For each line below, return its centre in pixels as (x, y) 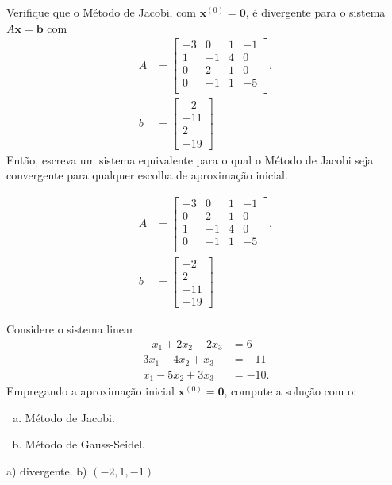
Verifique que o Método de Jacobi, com (102, 12)
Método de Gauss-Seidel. (85, 444)
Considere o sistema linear (70, 329)
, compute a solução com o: (290, 391)
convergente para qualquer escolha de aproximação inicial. (147, 175)
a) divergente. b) (47, 470)
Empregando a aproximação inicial (90, 391)
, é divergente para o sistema (315, 12)
